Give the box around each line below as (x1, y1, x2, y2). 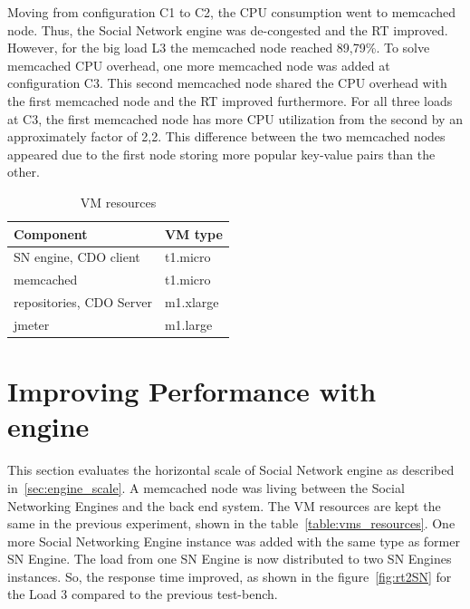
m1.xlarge (164, 293, 219, 312)
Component (14, 224, 88, 243)
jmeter (14, 314, 50, 333)
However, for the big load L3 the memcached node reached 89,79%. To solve (7, 38, 430, 57)
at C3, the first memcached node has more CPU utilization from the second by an (7, 109, 463, 128)
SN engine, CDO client (14, 247, 140, 266)
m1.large (164, 314, 213, 333)
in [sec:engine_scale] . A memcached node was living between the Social (7, 478, 405, 497)
